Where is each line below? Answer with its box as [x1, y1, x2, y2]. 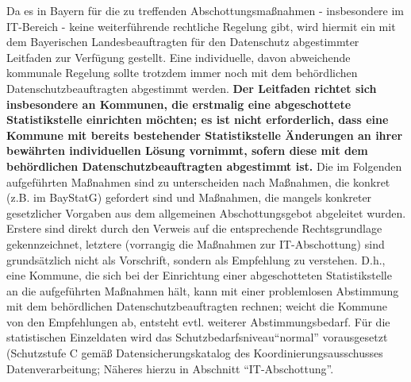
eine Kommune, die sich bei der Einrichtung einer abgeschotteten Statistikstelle [6, 267, 392, 284]
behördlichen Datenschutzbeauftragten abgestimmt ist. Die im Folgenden [6, 157, 402, 174]
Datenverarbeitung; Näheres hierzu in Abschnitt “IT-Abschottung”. [6, 360, 334, 376]
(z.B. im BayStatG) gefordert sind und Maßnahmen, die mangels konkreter [6, 189, 372, 206]
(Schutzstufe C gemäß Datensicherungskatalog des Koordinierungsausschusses [6, 345, 383, 361]
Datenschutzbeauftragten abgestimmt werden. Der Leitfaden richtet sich [6, 79, 377, 96]
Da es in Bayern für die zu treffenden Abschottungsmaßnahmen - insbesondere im [6, 2, 405, 18]
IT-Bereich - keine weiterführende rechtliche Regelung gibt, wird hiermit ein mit [6, 17, 396, 34]
